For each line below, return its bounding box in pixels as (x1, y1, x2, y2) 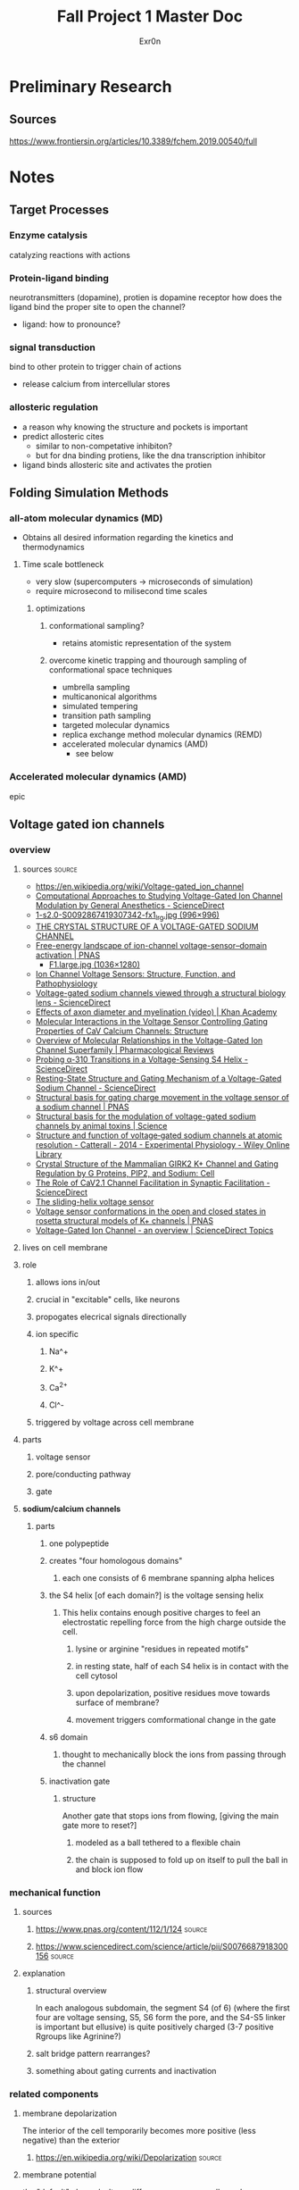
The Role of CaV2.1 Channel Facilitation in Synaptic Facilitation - (35, 1177, 270, 1188)
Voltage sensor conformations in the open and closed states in (35, 1206, 266, 1216)
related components (9, 2087, 99, 2100)
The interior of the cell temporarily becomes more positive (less (21, 2126, 256, 2136)
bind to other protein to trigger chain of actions (9, 362, 182, 372)
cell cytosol (75, 1670, 118, 1681)
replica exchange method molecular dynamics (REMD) (62, 730, 263, 740)
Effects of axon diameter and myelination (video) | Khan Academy (35, 1007, 278, 1017)
